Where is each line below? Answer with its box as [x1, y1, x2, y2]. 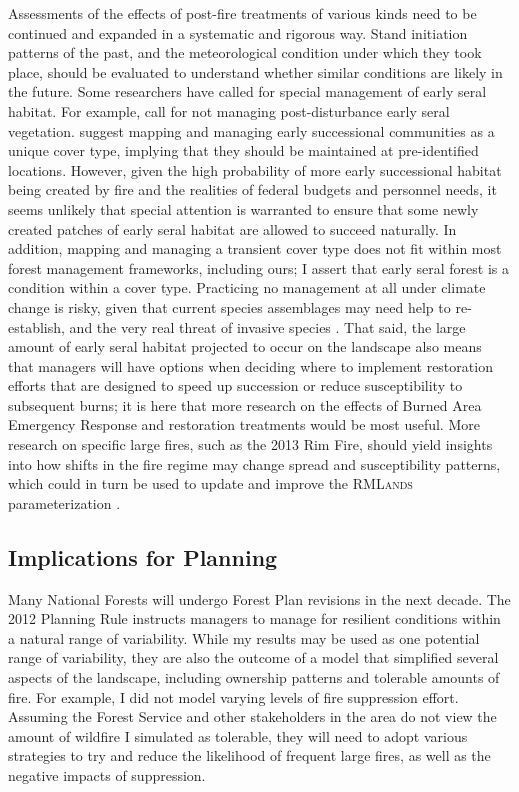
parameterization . [8, 492, 121, 513]
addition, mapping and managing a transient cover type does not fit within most [8, 238, 502, 259]
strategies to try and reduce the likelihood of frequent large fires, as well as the [8, 745, 491, 766]
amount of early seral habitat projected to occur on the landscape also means [8, 336, 482, 357]
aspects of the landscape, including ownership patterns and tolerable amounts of [8, 667, 500, 688]
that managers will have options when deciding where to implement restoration [8, 355, 493, 376]
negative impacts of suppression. [8, 764, 206, 785]
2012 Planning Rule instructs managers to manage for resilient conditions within [8, 608, 501, 629]
